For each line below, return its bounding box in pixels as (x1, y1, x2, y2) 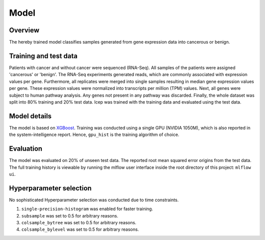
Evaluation (9, 145, 43, 153)
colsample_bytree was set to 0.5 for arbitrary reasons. (21, 219, 137, 225)
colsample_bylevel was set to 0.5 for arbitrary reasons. (21, 226, 139, 233)
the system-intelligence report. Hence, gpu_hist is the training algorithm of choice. (9, 132, 180, 137)
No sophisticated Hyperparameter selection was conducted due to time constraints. (9, 197, 179, 203)
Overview (9, 26, 40, 34)
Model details (9, 112, 52, 120)
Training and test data (9, 52, 78, 60)
